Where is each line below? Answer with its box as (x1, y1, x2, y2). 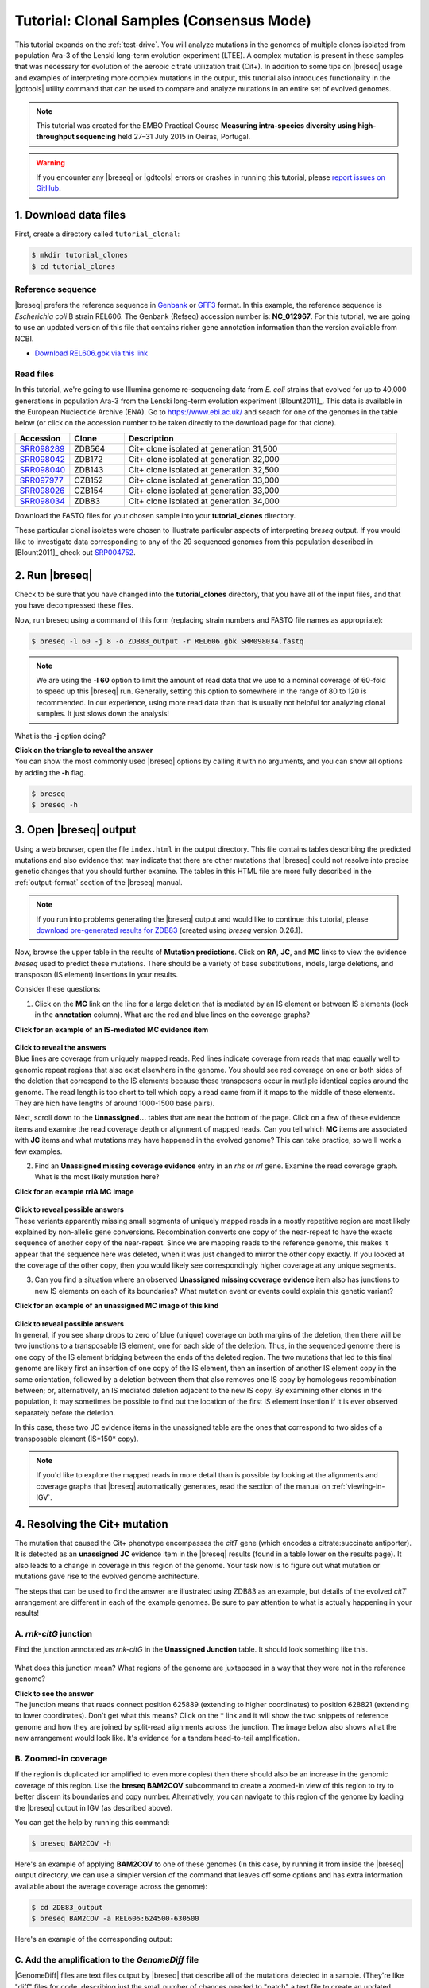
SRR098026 (19, 485, 65, 496)
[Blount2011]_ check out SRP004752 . (14, 547, 136, 557)
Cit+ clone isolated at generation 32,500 (128, 464, 280, 475)
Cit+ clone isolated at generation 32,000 (128, 453, 280, 464)
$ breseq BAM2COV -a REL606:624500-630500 (31, 1914, 199, 1924)
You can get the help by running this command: (14, 1817, 170, 1827)
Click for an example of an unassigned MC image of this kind (14, 1301, 219, 1310)
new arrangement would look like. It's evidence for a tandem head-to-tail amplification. (14, 1734, 300, 1743)
